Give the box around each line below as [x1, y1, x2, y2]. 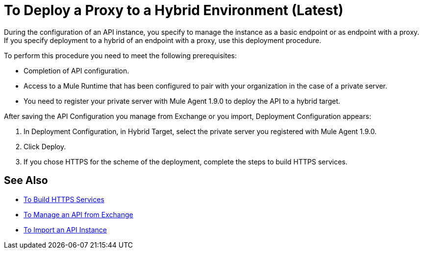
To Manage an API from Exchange [24, 210, 133, 219]
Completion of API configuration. [24, 66, 129, 75]
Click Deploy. [24, 142, 66, 151]
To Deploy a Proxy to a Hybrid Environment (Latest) [4, 2, 344, 19]
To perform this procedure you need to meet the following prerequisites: [4, 51, 237, 60]
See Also [4, 174, 48, 187]
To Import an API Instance [24, 225, 107, 234]
